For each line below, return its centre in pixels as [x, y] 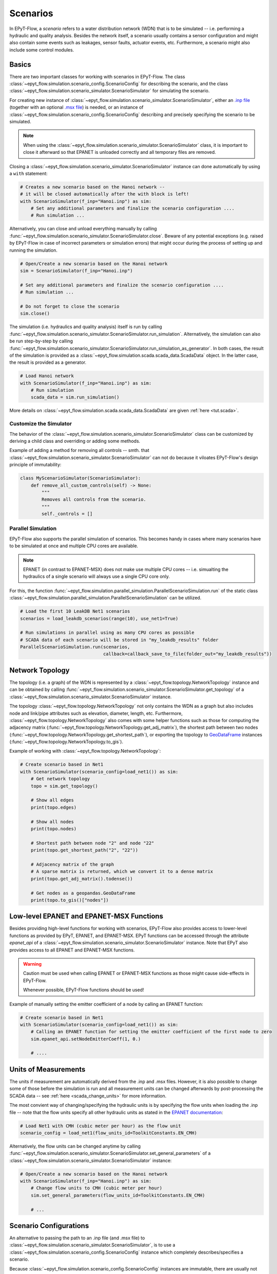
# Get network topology [60, 779]
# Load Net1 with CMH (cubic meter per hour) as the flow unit [101, 1126]
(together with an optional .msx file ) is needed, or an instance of [76, 108]
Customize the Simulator [41, 424]
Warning [32, 964]
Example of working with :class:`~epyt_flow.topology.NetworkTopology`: [85, 751]
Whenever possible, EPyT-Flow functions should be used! [84, 990]
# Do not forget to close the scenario [70, 306]
